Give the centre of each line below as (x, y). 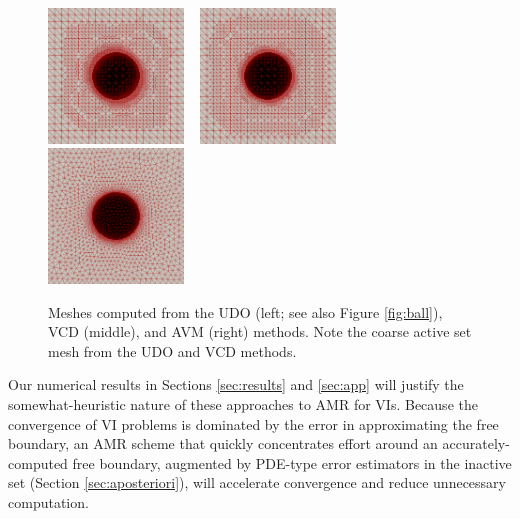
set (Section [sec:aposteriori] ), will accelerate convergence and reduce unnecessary (257, 482)
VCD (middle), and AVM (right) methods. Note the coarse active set (260, 331)
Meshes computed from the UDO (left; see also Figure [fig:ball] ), (245, 311)
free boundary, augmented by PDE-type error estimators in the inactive (292, 462)
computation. (48, 501)
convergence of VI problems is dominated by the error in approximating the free (253, 423)
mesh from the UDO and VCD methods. (172, 350)
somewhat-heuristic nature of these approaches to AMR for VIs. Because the (243, 403)
